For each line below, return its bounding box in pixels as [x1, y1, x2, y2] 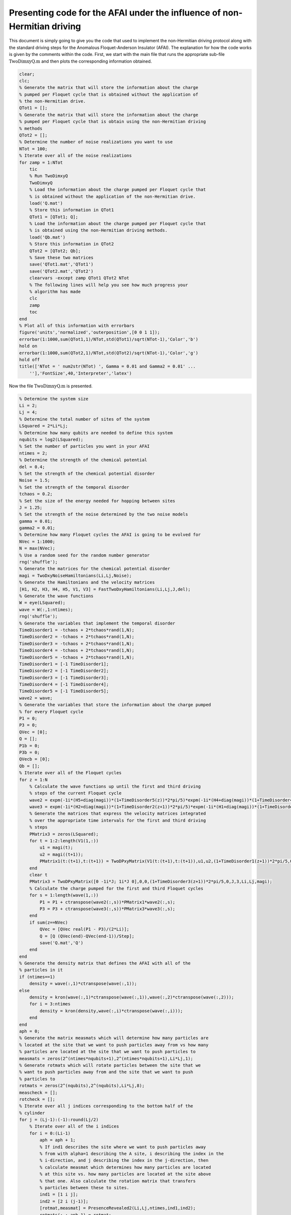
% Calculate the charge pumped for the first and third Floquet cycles [29, 885, 204, 891]
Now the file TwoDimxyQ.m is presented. [9, 383, 93, 389]
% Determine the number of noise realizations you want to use [19, 139, 173, 145]
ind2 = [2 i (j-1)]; [39, 1198, 89, 1204]
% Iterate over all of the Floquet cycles [19, 770, 122, 776]
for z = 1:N [19, 777, 48, 782]
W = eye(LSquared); [19, 600, 65, 606]
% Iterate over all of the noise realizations [19, 153, 132, 158]
